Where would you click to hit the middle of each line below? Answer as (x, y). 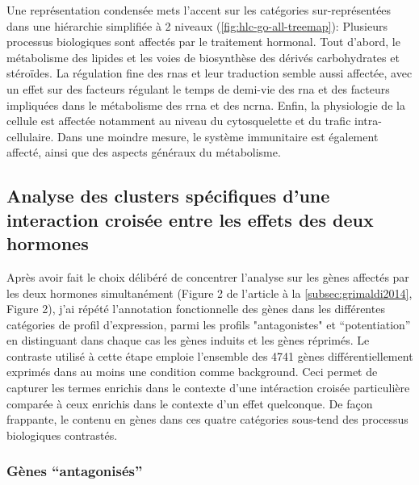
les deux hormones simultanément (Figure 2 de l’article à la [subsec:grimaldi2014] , (209, 293)
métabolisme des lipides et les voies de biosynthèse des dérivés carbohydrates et (203, 57)
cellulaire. (30, 136)
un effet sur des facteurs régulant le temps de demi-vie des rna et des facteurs (198, 88)
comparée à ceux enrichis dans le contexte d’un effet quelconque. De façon (190, 403)
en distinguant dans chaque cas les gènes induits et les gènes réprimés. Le (188, 340)
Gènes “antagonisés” (75, 471)
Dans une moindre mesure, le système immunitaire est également (218, 136)
